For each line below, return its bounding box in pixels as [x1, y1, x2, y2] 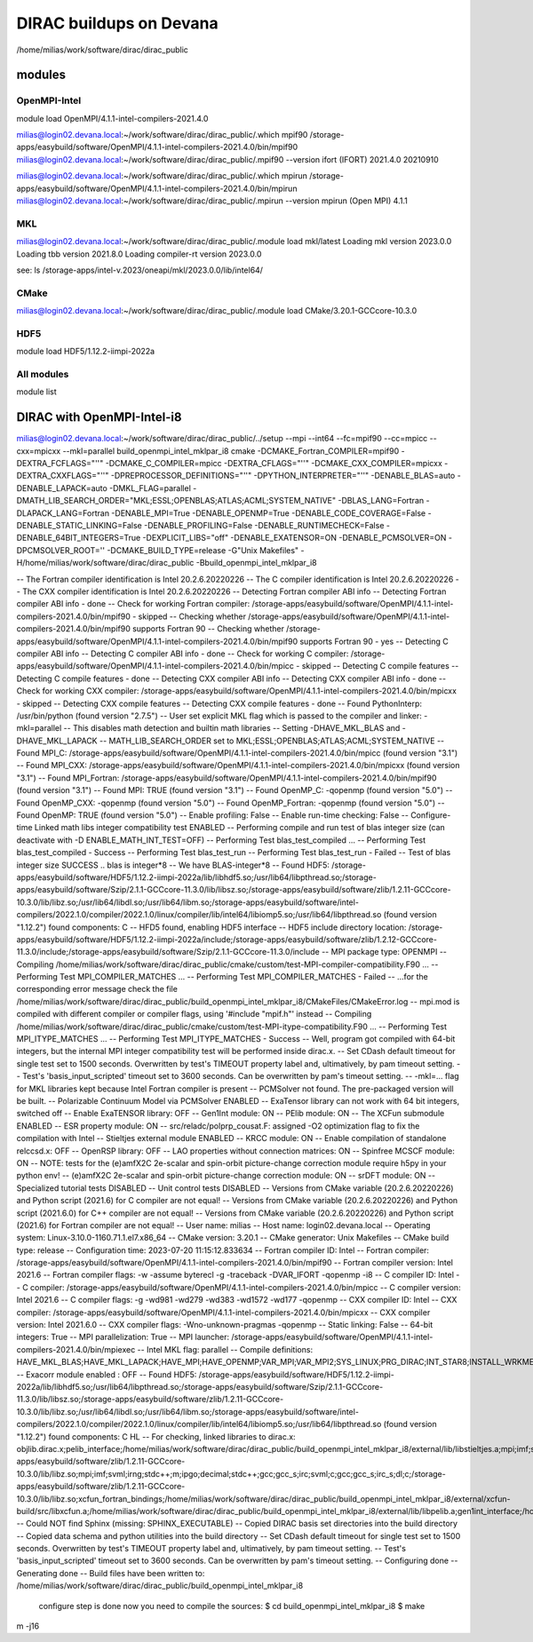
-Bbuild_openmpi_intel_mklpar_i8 [195, 558, 317, 568]
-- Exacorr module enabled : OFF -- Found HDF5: [16, 1368, 197, 1380]
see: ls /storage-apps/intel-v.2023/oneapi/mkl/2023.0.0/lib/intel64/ [16, 265, 264, 275]
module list [16, 386, 57, 397]
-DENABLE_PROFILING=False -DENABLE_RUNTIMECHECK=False [143, 520, 385, 531]
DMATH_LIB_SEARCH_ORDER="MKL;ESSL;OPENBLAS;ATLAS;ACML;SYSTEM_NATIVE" [16, 496, 337, 506]
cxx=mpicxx [16, 445, 61, 456]
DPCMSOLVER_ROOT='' [16, 544, 106, 555]
